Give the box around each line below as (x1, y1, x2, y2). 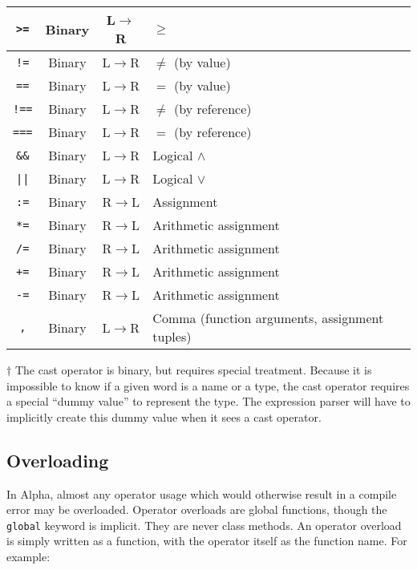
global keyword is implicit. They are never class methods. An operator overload (6, 516, 402, 533)
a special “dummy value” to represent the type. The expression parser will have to (6, 393, 411, 410)
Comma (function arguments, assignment (152, 309, 384, 327)
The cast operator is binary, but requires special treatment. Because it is (14, 362, 372, 378)
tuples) (152, 327, 192, 346)
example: (6, 548, 51, 565)
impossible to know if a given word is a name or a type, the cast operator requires (6, 377, 410, 394)
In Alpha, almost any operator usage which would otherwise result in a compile (6, 485, 397, 502)
